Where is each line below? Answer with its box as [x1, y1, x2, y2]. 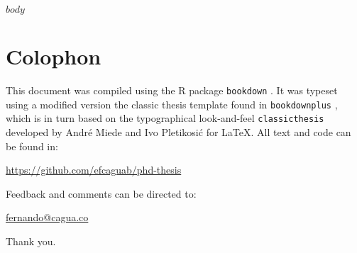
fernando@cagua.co [6, 210, 89, 225]
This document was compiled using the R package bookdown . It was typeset [6, 83, 338, 98]
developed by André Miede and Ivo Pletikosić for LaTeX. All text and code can [6, 125, 351, 140]
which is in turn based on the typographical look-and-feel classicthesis [6, 111, 324, 125]
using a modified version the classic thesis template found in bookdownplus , [6, 96, 338, 111]
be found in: [6, 138, 58, 153]
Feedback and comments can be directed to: [6, 186, 197, 201]
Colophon [6, 42, 101, 71]
